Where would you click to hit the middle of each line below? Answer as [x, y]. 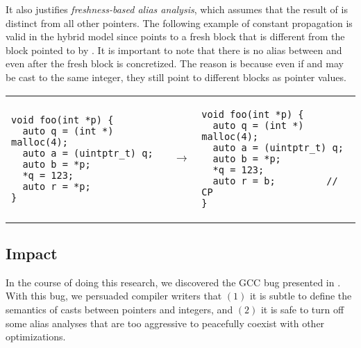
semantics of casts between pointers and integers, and [119, 309]
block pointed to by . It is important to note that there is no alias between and [174, 50]
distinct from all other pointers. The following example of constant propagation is [179, 23]
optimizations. [36, 337]
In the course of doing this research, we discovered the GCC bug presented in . [173, 282]
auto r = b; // [275, 181]
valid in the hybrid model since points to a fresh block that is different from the [175, 36]
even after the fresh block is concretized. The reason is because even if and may [175, 63]
